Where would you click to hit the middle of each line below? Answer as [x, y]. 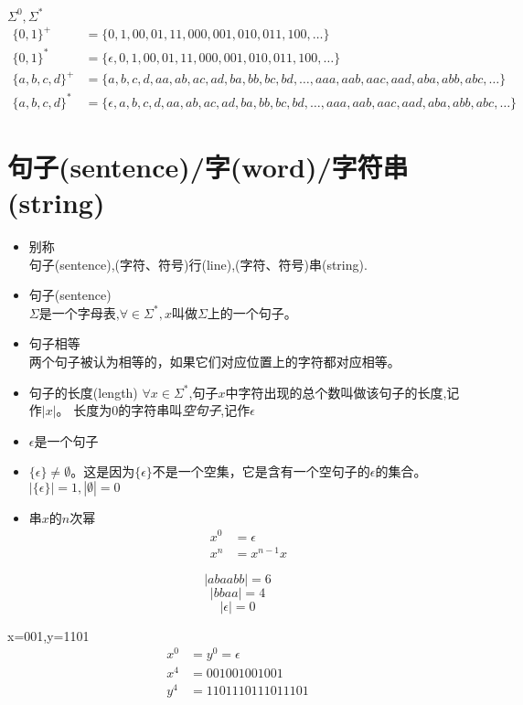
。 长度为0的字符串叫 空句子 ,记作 [153, 410]
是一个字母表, [79, 312]
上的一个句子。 [252, 312]
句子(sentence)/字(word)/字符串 [208, 166]
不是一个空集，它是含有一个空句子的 [261, 471]
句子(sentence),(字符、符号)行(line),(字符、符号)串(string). [198, 264]
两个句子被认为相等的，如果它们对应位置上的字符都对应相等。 [214, 361]
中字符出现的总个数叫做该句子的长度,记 [342, 392]
